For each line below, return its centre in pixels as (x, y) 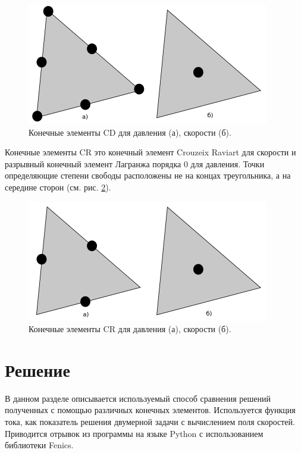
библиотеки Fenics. (39, 445)
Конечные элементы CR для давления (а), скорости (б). (130, 329)
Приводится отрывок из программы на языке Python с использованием (134, 433)
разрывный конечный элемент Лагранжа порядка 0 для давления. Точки (135, 163)
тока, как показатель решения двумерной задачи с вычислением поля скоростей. (150, 422)
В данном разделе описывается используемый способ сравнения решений (138, 398)
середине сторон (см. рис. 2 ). (58, 187)
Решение (37, 369)
